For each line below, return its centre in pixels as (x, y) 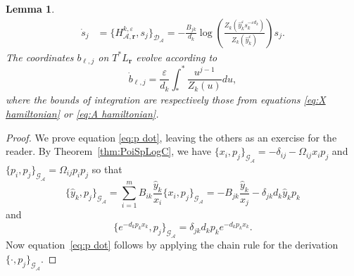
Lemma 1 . (30, 8)
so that (107, 169)
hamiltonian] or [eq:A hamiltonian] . (82, 113)
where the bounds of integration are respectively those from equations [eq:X (166, 100)
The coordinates (40, 57)
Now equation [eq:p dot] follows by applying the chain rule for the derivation (172, 245)
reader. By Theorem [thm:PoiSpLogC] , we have (108, 151)
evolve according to (177, 57)
